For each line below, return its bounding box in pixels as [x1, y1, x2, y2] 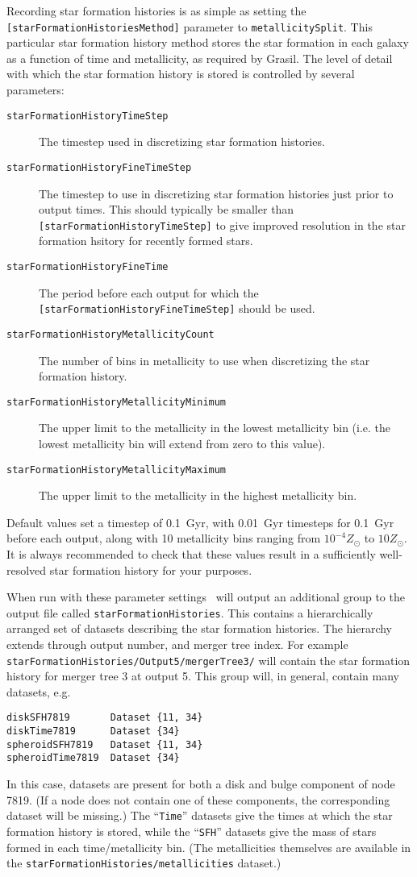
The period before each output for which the [39, 284, 259, 301]
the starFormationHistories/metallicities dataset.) [6, 854, 281, 871]
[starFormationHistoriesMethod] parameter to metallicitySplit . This [6, 18, 373, 35]
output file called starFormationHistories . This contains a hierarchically [6, 604, 373, 621]
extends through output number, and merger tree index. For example [6, 636, 348, 653]
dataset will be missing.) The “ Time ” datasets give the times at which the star [6, 807, 393, 824]
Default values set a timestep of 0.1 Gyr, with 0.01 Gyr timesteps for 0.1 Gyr [6, 513, 394, 530]
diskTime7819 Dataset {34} [6, 725, 180, 738]
